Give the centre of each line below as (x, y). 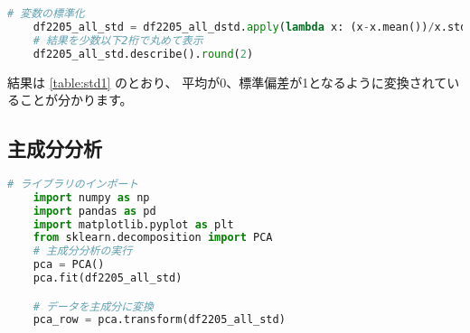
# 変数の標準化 (46, 14)
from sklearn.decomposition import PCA (153, 238)
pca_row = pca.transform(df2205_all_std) (159, 320)
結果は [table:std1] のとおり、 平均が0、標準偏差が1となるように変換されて (227, 82)
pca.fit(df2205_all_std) (108, 278)
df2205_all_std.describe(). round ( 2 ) (143, 54)
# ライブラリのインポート (73, 184)
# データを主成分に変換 (93, 306)
